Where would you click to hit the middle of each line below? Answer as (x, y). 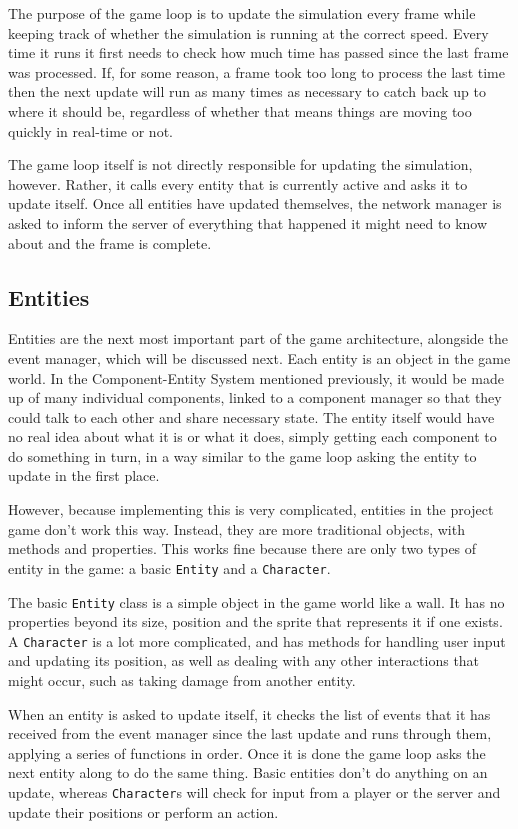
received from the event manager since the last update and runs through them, (250, 733)
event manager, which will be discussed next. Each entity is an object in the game (259, 357)
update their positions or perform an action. (143, 811)
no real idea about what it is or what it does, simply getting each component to (252, 436)
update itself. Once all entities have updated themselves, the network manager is (255, 203)
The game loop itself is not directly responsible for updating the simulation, (240, 164)
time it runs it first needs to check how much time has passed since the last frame (258, 52)
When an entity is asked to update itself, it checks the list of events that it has (249, 713)
